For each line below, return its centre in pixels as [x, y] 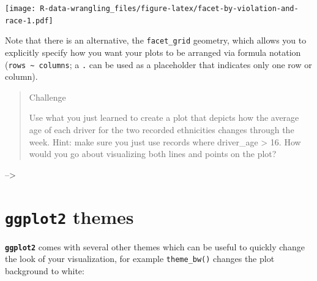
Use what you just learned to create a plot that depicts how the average [164, 117]
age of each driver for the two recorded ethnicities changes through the [162, 129]
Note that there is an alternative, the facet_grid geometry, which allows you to [156, 40]
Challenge [47, 97]
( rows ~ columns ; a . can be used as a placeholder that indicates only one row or [158, 64]
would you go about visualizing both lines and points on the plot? [153, 154]
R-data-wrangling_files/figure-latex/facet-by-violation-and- [169, 9]
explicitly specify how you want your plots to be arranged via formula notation [153, 52]
